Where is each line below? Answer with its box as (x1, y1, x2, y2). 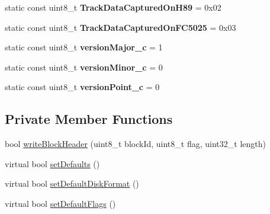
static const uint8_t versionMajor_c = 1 (5, 41, 163, 53)
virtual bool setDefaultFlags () (5, 197, 116, 209)
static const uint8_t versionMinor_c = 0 (5, 60, 163, 73)
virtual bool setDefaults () (5, 157, 100, 170)
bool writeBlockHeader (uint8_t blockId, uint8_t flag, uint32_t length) (5, 138, 266, 150)
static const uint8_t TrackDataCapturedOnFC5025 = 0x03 (5, 21, 236, 33)
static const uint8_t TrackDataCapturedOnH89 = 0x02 (5, 1, 221, 13)
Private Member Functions (5, 110, 173, 128)
